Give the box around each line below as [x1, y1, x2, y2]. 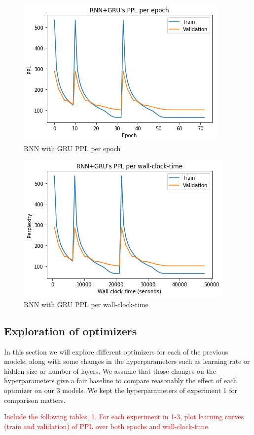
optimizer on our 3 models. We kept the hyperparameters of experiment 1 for [4, 385, 237, 395]
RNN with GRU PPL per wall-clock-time [24, 299, 148, 309]
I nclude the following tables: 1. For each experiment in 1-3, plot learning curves [4, 411, 244, 422]
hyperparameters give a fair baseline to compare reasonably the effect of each [4, 375, 237, 386]
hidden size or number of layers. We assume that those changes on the [4, 365, 216, 376]
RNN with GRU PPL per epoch [24, 143, 121, 153]
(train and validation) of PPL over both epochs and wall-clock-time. [4, 421, 210, 431]
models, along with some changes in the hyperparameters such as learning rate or [4, 356, 250, 366]
